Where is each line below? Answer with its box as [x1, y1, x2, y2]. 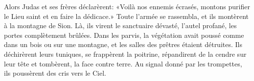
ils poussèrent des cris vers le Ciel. [4, 68, 106, 78]
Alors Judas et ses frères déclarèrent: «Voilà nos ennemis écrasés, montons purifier [4, 1, 250, 11]
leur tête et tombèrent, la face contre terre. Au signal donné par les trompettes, [4, 58, 242, 68]
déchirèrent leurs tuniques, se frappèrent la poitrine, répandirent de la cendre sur [4, 49, 247, 59]
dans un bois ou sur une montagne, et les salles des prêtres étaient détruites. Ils [4, 39, 242, 49]
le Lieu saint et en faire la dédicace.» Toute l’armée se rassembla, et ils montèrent [4, 11, 249, 21]
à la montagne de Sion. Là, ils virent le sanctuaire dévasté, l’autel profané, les [4, 20, 237, 31]
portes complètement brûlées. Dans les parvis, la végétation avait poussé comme [4, 30, 244, 40]
